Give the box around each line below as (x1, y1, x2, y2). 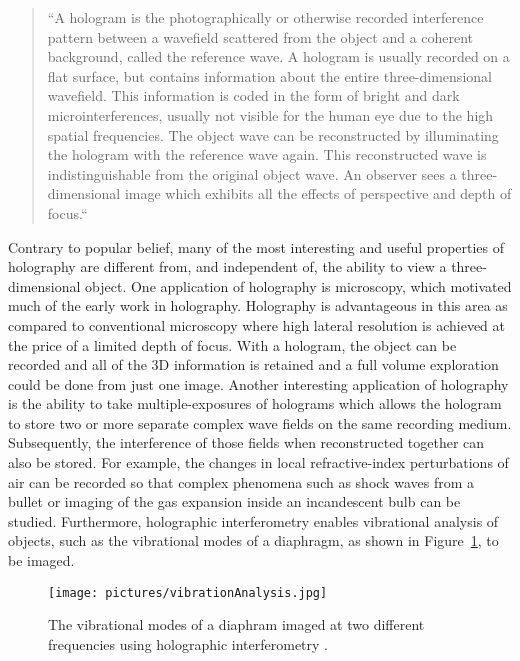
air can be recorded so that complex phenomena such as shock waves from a (8, 471, 474, 492)
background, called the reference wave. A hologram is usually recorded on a (47, 46, 510, 67)
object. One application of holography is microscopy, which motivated (85, 275, 512, 296)
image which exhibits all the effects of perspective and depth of (124, 183, 512, 204)
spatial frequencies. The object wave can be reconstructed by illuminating (47, 124, 499, 145)
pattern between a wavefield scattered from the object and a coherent (47, 26, 474, 47)
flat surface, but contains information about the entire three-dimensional (47, 65, 492, 86)
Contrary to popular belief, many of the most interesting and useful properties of (8, 236, 505, 257)
